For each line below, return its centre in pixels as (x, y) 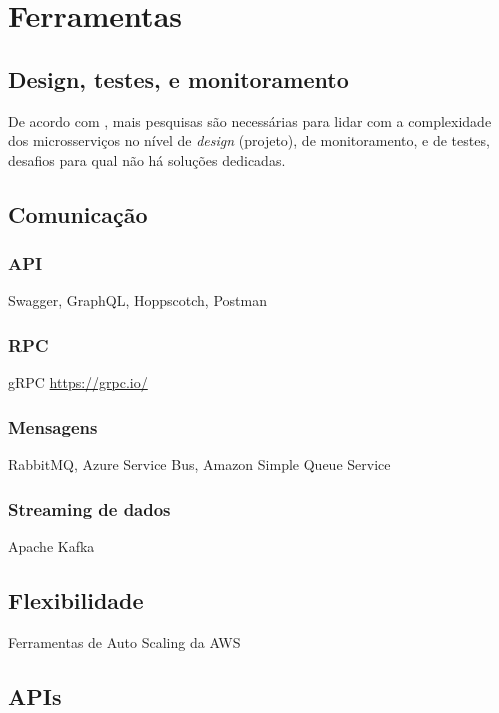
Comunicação (78, 213)
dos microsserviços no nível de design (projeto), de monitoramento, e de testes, (249, 140)
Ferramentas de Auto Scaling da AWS (124, 641)
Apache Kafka (51, 545)
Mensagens (53, 426)
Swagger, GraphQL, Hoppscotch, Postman (137, 300)
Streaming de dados (89, 508)
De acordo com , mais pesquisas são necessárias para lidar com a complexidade (250, 120)
